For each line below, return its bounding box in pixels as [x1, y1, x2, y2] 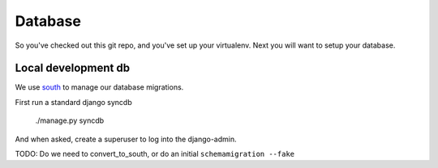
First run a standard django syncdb [15, 97, 133, 107]
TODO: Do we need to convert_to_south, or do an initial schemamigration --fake [15, 149, 295, 159]
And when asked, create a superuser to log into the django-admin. [15, 134, 237, 144]
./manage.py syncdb [35, 115, 105, 125]
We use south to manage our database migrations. [15, 82, 184, 92]
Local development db [15, 61, 130, 75]
